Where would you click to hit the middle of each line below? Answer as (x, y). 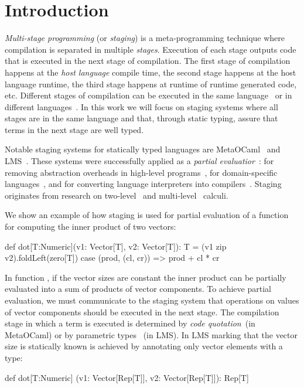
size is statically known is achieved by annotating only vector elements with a (144, 346)
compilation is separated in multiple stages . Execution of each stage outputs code (151, 49)
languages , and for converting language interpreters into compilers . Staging (143, 184)
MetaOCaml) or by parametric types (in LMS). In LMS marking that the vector (151, 334)
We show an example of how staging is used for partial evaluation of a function (147, 215)
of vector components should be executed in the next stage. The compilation (142, 312)
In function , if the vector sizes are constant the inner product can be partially (146, 277)
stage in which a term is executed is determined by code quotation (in (130, 323)
